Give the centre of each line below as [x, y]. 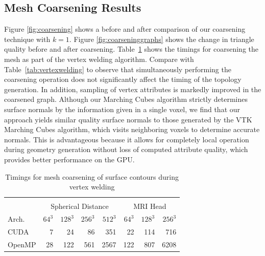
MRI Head [150, 206]
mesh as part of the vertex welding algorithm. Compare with [99, 59]
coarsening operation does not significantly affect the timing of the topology [123, 79]
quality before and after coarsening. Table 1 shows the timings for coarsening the [131, 49]
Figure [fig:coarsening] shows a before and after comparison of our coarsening [125, 29]
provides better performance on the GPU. [69, 159]
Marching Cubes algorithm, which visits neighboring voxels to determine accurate [132, 129]
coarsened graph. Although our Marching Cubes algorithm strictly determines [126, 99]
